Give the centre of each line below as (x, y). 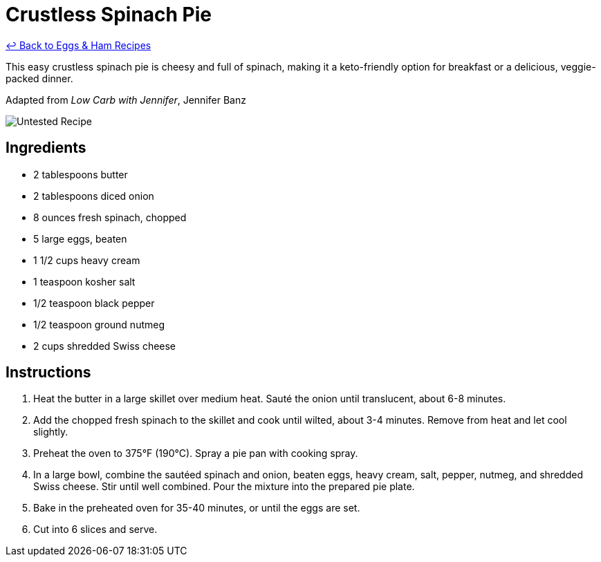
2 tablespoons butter (81, 174)
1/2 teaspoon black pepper (94, 303)
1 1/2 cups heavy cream (87, 260)
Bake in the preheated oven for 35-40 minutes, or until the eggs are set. (197, 508)
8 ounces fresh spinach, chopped (110, 217)
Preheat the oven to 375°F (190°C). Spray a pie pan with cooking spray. (196, 453)
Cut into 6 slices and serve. (95, 530)
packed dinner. (39, 78)
